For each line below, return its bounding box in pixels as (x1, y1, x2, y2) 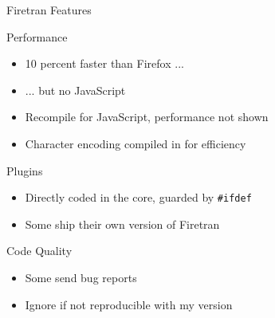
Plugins (6, 162, 43, 179)
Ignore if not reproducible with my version (25, 296, 233, 312)
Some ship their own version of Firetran (25, 215, 220, 232)
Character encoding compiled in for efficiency (25, 135, 246, 151)
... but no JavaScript (25, 81, 126, 98)
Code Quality (6, 242, 73, 259)
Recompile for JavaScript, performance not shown (25, 108, 269, 125)
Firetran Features (6, 2, 92, 18)
